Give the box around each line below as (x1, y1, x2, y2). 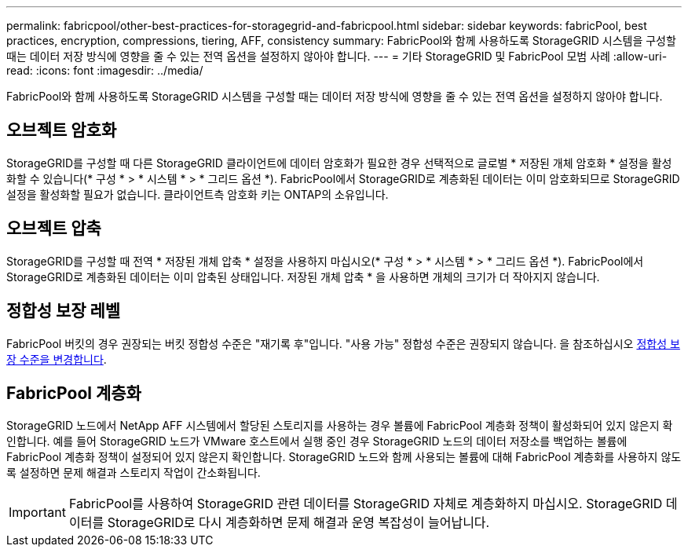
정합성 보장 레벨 (6, 301, 121, 321)
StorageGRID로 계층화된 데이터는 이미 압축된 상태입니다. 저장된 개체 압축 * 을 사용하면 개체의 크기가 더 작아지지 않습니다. (6, 269, 600, 284)
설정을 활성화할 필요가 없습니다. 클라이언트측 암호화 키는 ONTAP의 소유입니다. (6, 187, 389, 201)
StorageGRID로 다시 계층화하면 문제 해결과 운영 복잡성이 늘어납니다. (107, 515, 490, 531)
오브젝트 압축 (6, 218, 101, 239)
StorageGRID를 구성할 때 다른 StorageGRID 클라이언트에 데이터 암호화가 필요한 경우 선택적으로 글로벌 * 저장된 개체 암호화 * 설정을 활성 (6, 156, 672, 170)
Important (9, 504, 66, 521)
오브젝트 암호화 (6, 120, 117, 141)
